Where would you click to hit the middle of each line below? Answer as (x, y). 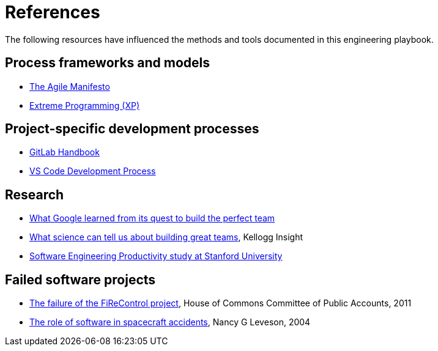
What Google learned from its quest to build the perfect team (152, 218)
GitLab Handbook (65, 152)
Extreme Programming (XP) (84, 105)
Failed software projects (80, 279)
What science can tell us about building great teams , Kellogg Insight (166, 237)
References (53, 12)
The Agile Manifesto (70, 86)
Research (35, 194)
